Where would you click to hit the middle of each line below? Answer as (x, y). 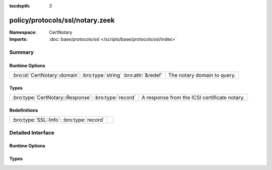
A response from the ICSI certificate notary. (193, 98)
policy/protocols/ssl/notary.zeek (62, 20)
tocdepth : (20, 6)
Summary (22, 52)
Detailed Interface (32, 132)
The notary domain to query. (202, 75)
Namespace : (23, 32)
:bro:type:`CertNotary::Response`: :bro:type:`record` (74, 98)
